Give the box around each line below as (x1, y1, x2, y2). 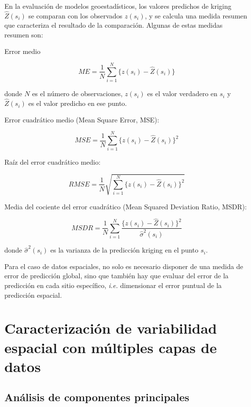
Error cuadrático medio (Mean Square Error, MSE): (4, 114, 159, 124)
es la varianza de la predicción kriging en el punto (50, 245, 199, 255)
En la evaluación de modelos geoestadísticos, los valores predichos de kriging (4, 1, 232, 11)
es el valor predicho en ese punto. (28, 98, 127, 108)
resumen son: (4, 30, 43, 39)
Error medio (4, 46, 41, 56)
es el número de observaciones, (32, 88, 123, 99)
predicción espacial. (4, 289, 62, 300)
